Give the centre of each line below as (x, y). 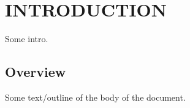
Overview (36, 72)
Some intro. (27, 39)
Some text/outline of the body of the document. (95, 97)
